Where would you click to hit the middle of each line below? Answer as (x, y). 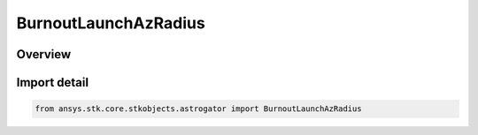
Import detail (52, 82)
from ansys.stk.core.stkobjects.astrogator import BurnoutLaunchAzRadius (198, 109)
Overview (44, 54)
